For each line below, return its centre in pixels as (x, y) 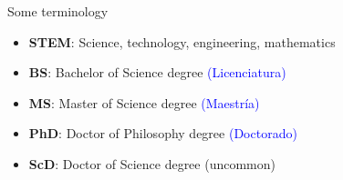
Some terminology (58, 11)
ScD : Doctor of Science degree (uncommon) (152, 163)
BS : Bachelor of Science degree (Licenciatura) (157, 72)
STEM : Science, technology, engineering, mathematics (182, 41)
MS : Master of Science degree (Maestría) (144, 102)
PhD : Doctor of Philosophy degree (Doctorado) (163, 133)
